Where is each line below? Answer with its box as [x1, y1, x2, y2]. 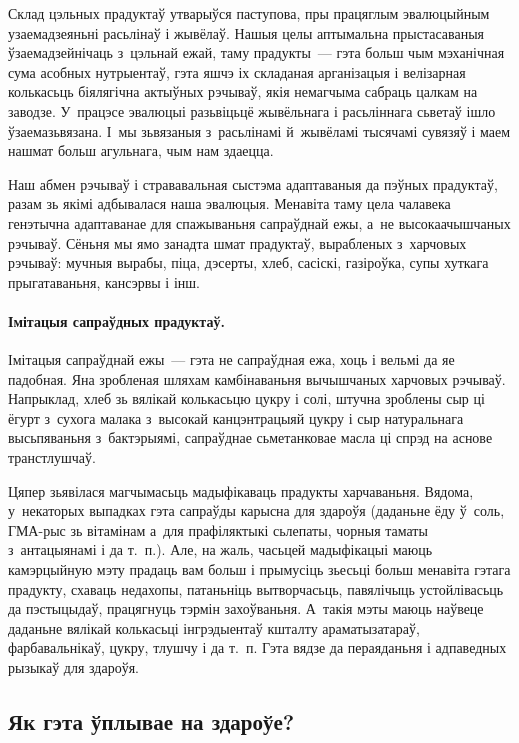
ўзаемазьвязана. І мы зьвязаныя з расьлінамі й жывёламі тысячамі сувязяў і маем [8, 120, 511, 141]
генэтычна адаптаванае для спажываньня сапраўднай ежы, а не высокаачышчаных [8, 212, 511, 233]
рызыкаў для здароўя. [8, 657, 139, 678]
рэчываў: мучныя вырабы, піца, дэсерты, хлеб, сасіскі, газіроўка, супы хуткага [8, 252, 489, 273]
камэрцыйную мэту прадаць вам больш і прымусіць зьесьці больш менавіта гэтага [8, 559, 511, 580]
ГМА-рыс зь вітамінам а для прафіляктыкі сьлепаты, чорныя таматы [8, 519, 428, 540]
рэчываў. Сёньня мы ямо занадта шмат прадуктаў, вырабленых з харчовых [8, 232, 467, 253]
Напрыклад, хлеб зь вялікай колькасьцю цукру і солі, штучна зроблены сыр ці [8, 388, 485, 409]
